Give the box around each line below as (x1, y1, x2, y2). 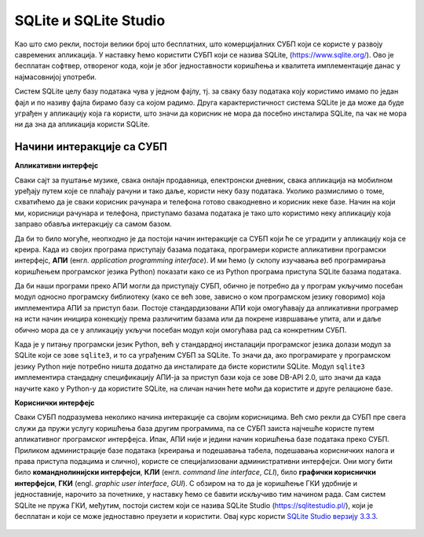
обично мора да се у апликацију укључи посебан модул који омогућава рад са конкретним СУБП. (14, 325, 347, 334)
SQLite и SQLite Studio (14, 12, 166, 29)
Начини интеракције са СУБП (14, 140, 168, 153)
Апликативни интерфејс (14, 161, 98, 171)
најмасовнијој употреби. (14, 72, 97, 82)
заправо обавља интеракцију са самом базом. (14, 219, 173, 229)
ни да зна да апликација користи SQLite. (14, 120, 150, 129)
